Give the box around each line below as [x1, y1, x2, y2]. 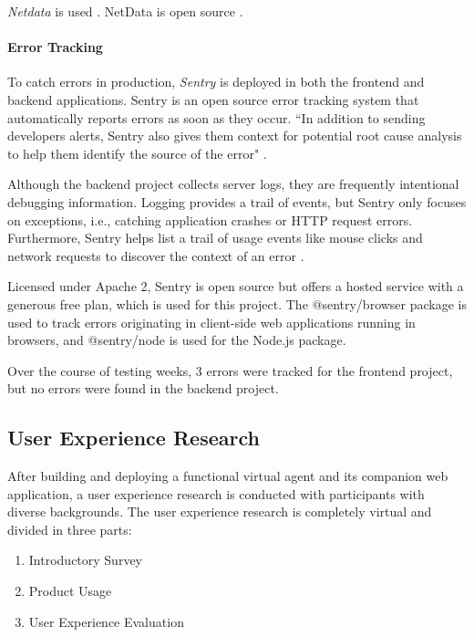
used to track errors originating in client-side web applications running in [7, 312, 416, 331]
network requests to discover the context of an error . [7, 245, 304, 265]
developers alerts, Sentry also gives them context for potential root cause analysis [7, 126, 462, 145]
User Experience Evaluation [28, 611, 184, 631]
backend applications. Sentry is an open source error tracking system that [7, 89, 419, 109]
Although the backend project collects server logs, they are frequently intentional [7, 174, 459, 193]
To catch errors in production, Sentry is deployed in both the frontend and [7, 72, 425, 91]
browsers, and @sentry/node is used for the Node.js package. [7, 330, 346, 350]
